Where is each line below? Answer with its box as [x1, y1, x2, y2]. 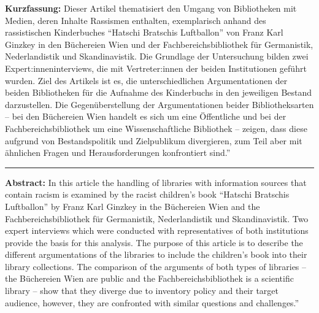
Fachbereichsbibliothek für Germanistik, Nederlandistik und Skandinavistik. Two [5, 212, 309, 225]
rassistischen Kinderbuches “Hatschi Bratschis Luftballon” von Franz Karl [5, 26, 283, 39]
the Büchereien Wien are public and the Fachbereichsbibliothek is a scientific [5, 272, 294, 285]
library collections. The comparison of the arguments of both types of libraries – [5, 260, 307, 272]
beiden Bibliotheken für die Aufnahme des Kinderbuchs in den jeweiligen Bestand [5, 86, 312, 99]
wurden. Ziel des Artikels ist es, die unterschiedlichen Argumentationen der [5, 74, 288, 87]
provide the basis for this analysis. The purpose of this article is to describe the [5, 236, 303, 249]
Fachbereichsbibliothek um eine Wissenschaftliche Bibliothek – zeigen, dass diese [5, 122, 307, 134]
